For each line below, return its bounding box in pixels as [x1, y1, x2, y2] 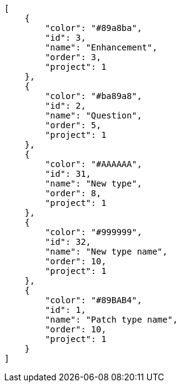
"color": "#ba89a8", [45, 91, 142, 101]
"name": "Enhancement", [45, 43, 157, 52]
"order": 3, [45, 52, 102, 62]
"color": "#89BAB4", [45, 295, 142, 305]
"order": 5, [45, 120, 102, 130]
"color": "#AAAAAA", [45, 159, 142, 169]
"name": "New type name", [45, 247, 168, 256]
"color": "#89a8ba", [45, 23, 142, 33]
